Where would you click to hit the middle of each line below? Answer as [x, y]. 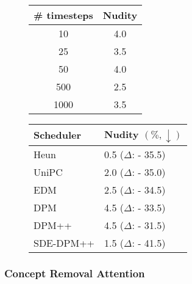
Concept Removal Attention [75, 273]
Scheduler [58, 135]
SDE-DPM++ [64, 242]
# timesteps [63, 15]
